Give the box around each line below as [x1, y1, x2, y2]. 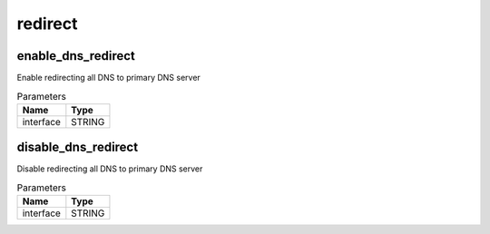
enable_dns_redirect [16, 48, 136, 63]
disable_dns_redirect [16, 140, 139, 155]
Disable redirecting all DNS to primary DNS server [16, 163, 203, 174]
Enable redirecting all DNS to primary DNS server [16, 73, 201, 83]
